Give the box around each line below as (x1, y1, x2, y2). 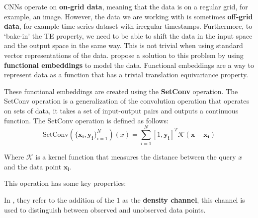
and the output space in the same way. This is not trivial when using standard (4, 40, 243, 51)
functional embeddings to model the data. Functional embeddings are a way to (4, 59, 255, 70)
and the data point (4, 161, 62, 171)
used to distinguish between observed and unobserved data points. (4, 204, 206, 215)
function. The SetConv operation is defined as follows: (4, 115, 169, 125)
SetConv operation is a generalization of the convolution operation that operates (4, 96, 250, 106)
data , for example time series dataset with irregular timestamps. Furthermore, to (4, 21, 253, 31)
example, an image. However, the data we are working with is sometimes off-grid (4, 11, 253, 21)
